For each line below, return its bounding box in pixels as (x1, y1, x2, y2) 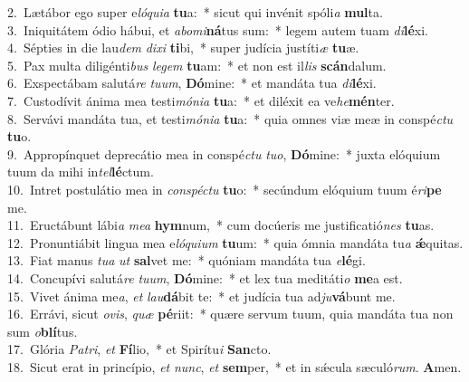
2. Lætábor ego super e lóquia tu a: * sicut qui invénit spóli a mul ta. (7, 3, 383, 21)
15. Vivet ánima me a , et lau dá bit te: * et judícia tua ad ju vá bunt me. (7, 286, 396, 305)
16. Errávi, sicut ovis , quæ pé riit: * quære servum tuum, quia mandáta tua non (7, 304, 454, 323)
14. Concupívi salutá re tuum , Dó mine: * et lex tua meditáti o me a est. (7, 268, 403, 287)
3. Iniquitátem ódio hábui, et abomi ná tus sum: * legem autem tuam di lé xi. (7, 20, 428, 39)
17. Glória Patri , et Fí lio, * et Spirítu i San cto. (7, 339, 272, 358)
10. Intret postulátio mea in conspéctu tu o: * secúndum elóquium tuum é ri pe (7, 179, 442, 198)
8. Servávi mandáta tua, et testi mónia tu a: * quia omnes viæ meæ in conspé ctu (7, 109, 454, 128)
